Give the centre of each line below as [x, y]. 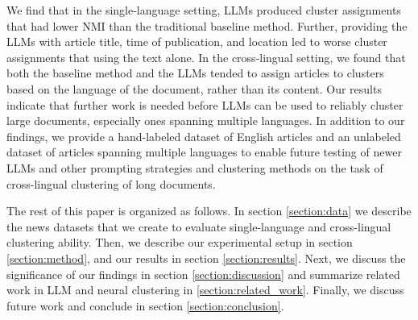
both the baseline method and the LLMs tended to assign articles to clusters [195, 73]
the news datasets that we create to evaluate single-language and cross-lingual [199, 226]
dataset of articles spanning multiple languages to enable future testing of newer [204, 152]
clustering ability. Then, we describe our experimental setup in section [180, 242]
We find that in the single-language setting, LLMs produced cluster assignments [204, 10]
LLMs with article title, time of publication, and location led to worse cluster [197, 42]
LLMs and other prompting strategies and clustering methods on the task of [195, 167]
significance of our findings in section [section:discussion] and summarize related [203, 274]
